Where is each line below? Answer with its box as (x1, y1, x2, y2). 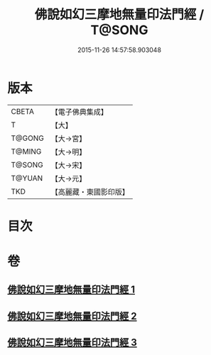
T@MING (11, 147, 42, 157)
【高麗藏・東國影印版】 (50, 186, 129, 196)
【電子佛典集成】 (50, 107, 108, 117)
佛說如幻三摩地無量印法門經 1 (7, 284, 136, 296)
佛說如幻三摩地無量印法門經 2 (7, 310, 137, 322)
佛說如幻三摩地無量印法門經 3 (7, 337, 137, 349)
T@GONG (11, 133, 44, 143)
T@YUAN (11, 173, 43, 183)
